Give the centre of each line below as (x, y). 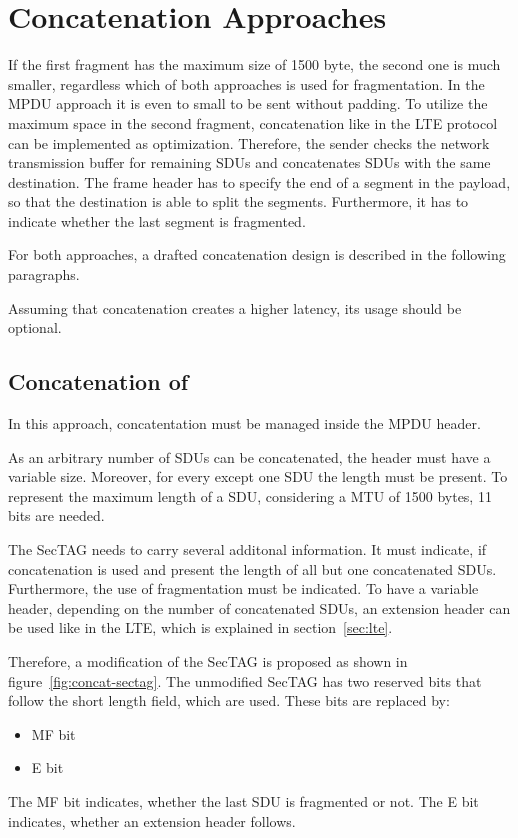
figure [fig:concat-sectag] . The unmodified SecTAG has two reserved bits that (245, 680)
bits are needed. (56, 515)
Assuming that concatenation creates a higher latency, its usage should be (235, 307)
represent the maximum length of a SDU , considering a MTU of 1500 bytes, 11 (250, 495)
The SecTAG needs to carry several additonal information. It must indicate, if (247, 549)
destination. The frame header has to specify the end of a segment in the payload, (259, 181)
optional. (35, 327)
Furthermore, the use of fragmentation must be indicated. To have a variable (243, 588)
